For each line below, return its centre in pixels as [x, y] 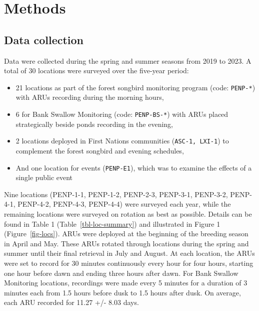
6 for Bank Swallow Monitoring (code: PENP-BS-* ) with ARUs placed [122, 114]
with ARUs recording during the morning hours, [90, 97]
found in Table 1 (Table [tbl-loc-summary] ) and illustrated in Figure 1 [112, 223]
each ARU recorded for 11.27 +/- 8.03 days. [71, 302]
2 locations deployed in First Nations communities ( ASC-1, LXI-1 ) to [122, 141]
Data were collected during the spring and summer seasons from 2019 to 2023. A [128, 60]
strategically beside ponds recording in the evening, [94, 124]
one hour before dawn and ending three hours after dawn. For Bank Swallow [121, 273]
